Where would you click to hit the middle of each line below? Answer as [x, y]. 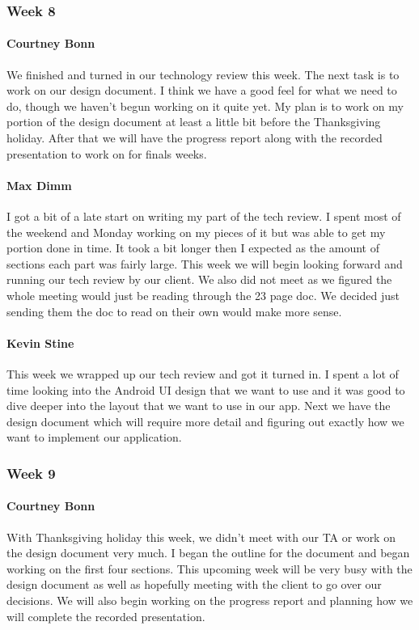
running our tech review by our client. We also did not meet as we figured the [199, 279]
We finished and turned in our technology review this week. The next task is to [203, 74]
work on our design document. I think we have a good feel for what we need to [202, 90]
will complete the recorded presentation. [106, 616]
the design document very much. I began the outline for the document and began [208, 553]
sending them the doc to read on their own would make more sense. [174, 311]
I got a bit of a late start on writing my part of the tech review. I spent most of [204, 216]
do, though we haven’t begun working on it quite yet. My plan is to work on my [205, 106]
